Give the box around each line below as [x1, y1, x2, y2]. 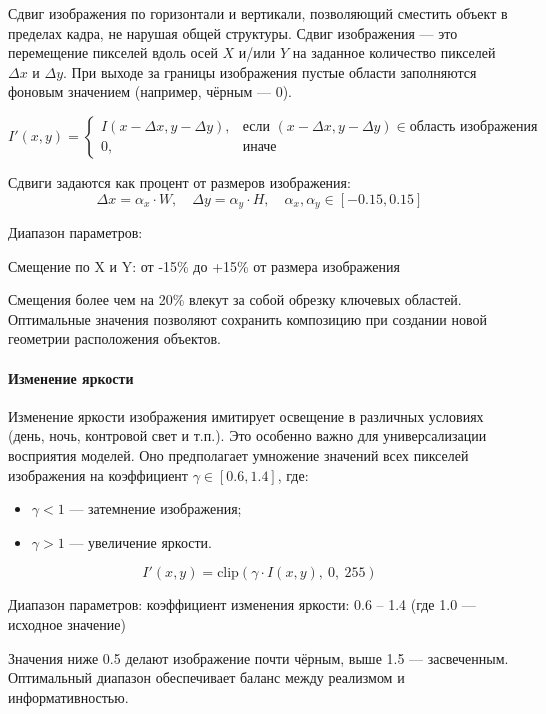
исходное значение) [8, 613, 126, 634]
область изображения [409, 120, 538, 135]
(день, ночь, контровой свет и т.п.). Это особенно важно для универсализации [8, 425, 487, 446]
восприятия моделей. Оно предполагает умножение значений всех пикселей [8, 444, 469, 465]
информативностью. [8, 686, 129, 707]
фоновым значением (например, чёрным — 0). [8, 81, 293, 102]
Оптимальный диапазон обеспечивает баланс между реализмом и [8, 667, 405, 688]
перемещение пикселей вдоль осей [8, 42, 218, 63]
